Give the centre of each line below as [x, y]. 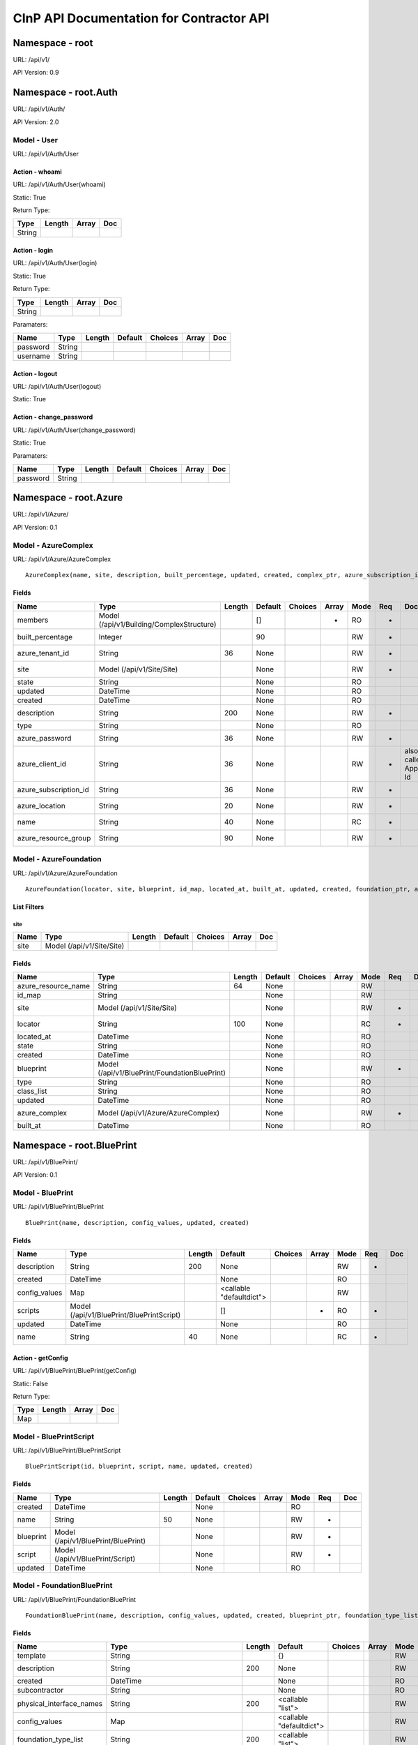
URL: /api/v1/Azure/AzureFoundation [65, 873]
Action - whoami [37, 172]
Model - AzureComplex [53, 545]
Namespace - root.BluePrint [75, 1145]
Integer [110, 637]
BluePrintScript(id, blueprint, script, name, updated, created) [139, 1466]
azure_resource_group [54, 838]
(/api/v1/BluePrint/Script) [95, 1559]
